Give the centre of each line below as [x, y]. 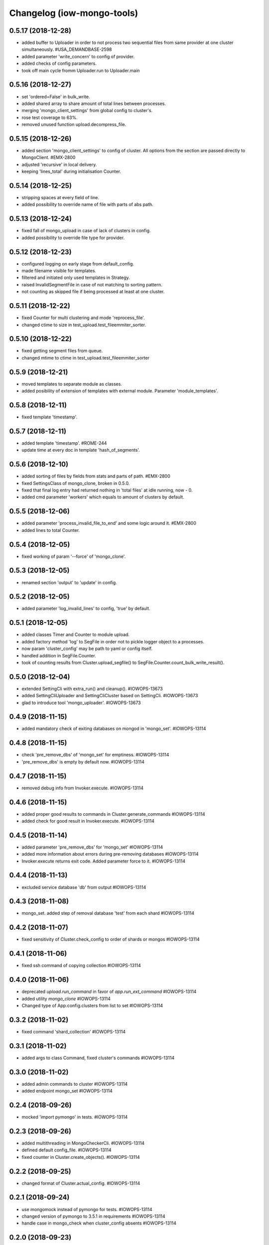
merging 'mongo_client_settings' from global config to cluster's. [87, 111]
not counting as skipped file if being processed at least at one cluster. [93, 292]
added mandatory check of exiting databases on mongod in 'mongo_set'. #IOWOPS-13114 [114, 729]
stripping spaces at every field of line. [61, 198]
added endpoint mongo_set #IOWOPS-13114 [67, 1091]
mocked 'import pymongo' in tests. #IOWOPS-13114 [75, 1117]
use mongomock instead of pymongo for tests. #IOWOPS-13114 [87, 1209]
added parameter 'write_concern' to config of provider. [78, 56]
